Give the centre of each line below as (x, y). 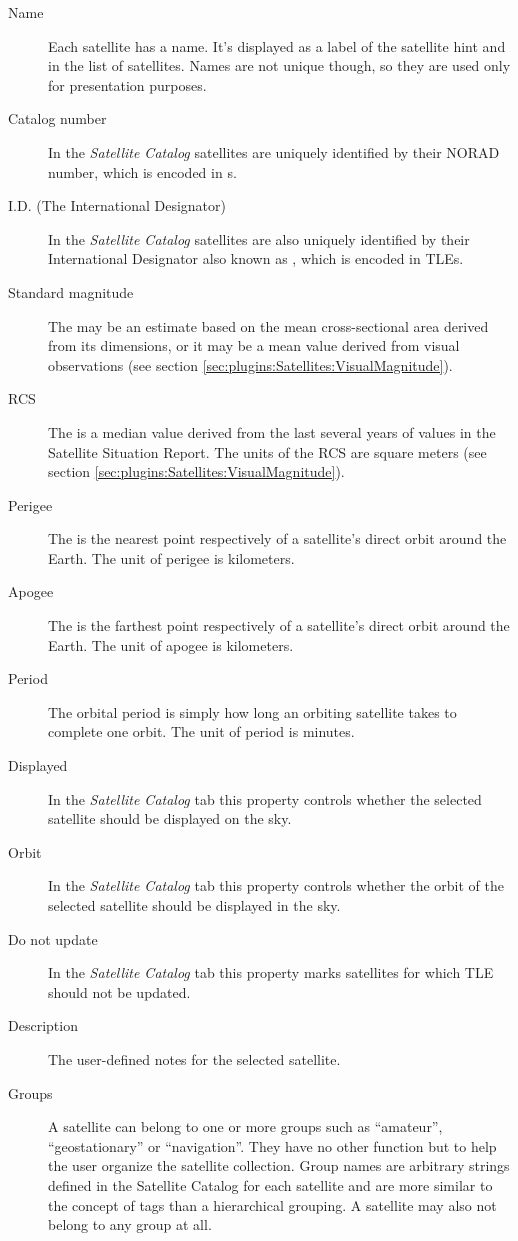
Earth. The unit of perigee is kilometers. (171, 557)
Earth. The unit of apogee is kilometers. (171, 644)
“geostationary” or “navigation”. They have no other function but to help (272, 1145)
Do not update (53, 938)
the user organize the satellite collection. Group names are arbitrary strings (279, 1165)
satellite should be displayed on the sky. (170, 818)
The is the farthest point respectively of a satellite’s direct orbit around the (279, 625)
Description (43, 1025)
